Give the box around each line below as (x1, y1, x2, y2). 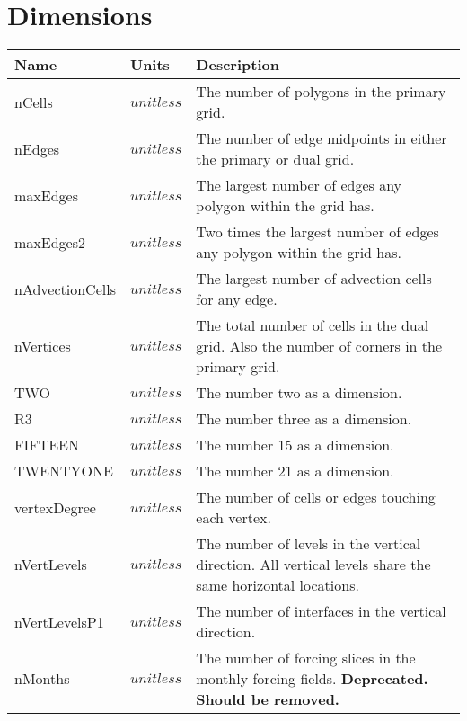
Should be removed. (196, 689, 339, 710)
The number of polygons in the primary (196, 81, 446, 102)
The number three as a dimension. (196, 408, 412, 430)
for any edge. (196, 289, 278, 310)
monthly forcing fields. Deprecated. (196, 668, 428, 690)
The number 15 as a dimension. (196, 434, 394, 456)
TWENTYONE (14, 460, 113, 482)
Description (196, 54, 279, 76)
